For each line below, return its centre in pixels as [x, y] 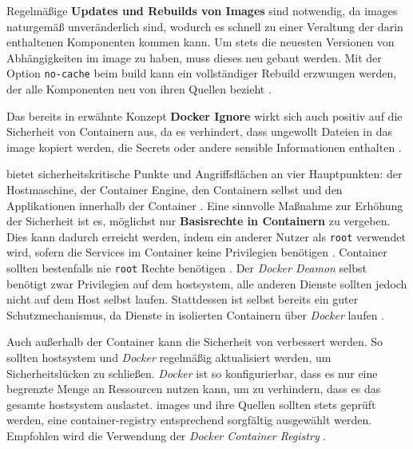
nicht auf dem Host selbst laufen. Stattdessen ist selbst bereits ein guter [183, 299]
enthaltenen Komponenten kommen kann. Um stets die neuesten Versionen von [201, 42]
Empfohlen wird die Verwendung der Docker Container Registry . [167, 436]
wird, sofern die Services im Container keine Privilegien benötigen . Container [197, 252]
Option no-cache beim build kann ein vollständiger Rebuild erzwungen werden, [202, 73]
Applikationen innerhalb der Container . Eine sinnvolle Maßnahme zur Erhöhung [205, 205]
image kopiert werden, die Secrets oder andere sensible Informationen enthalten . [204, 147]
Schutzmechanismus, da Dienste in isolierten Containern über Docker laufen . [196, 314]
